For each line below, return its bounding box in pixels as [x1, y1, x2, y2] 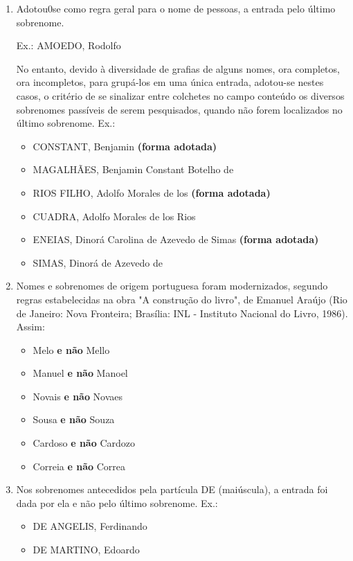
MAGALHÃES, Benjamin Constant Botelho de [33, 162, 234, 177]
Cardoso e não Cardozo [33, 436, 135, 450]
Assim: [16, 319, 45, 334]
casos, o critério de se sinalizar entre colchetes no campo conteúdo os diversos [16, 88, 345, 103]
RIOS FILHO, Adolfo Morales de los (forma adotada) [33, 185, 271, 199]
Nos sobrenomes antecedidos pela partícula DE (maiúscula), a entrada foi [16, 482, 328, 497]
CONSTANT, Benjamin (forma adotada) [33, 139, 217, 153]
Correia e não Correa [33, 458, 125, 473]
